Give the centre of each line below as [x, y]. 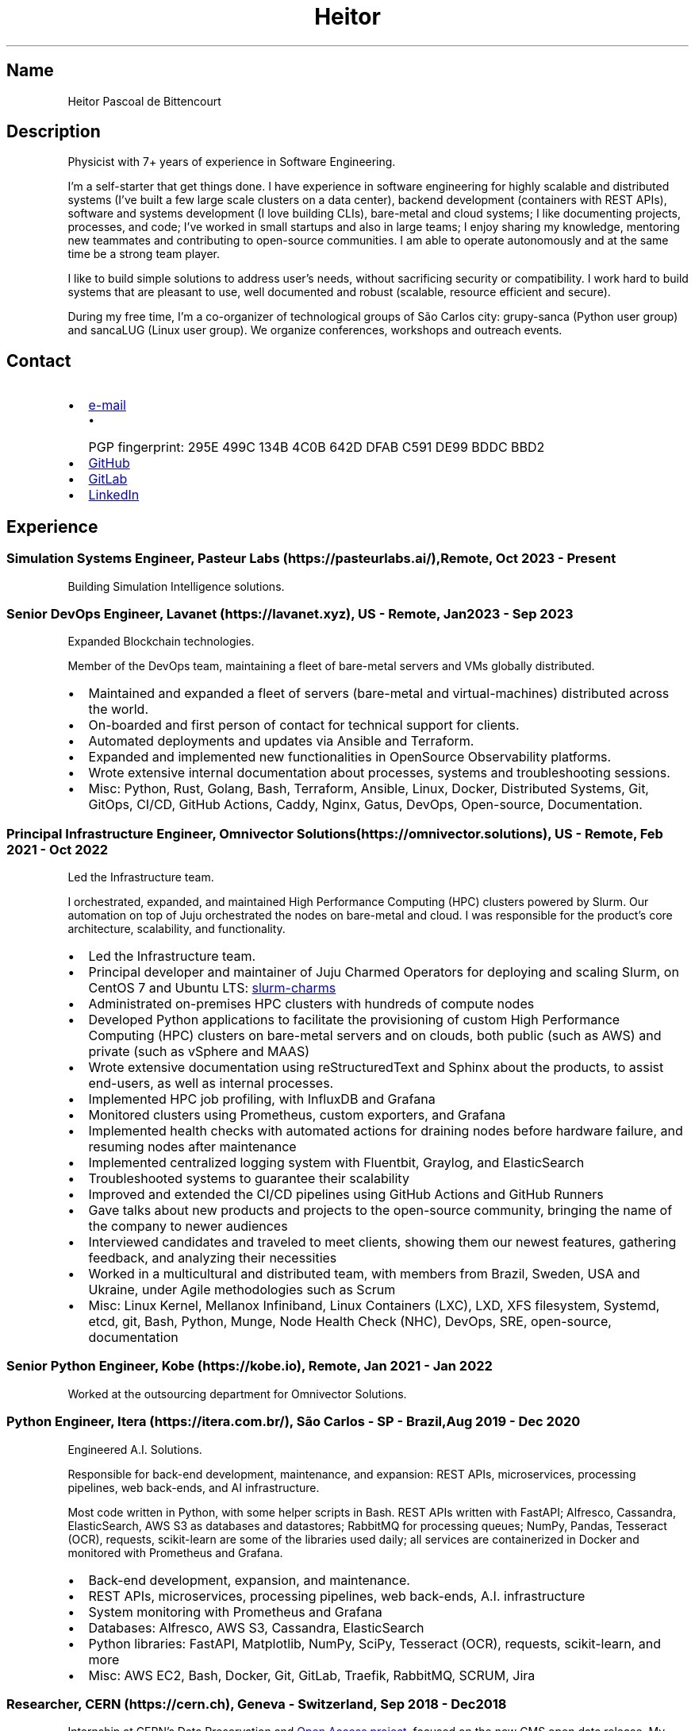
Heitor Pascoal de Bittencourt [144, 101]
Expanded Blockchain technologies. [161, 642]
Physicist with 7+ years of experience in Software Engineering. [232, 162]
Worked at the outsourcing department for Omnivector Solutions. [237, 1394]
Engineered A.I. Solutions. [135, 1449]
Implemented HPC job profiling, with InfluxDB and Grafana [262, 1099]
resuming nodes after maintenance [192, 1147]
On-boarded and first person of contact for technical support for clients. [304, 725]
